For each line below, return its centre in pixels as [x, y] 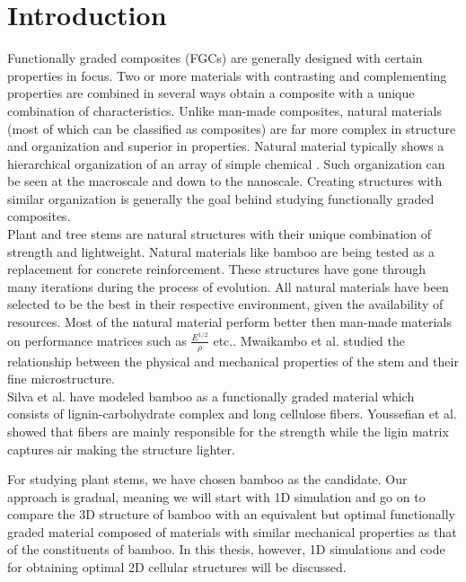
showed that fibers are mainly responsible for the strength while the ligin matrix [228, 431]
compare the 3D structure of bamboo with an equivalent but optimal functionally [231, 514]
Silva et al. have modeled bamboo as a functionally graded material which [211, 396]
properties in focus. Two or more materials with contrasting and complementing [227, 75]
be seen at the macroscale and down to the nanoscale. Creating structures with [225, 181]
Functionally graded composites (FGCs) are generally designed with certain [215, 58]
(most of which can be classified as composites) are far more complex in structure [232, 128]
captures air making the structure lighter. [121, 449]
